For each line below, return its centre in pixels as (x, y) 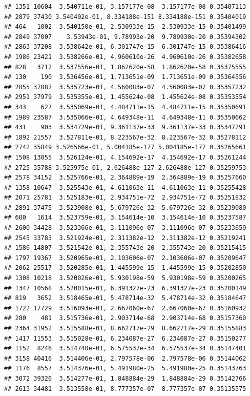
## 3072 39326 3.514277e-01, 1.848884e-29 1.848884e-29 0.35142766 (125, 378)
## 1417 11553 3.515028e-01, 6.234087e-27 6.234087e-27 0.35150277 (125, 338)
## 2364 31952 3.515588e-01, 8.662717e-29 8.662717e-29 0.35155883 (125, 328)
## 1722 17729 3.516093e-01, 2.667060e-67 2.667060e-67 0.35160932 (125, 308)
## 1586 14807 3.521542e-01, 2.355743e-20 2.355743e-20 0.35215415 (125, 248)
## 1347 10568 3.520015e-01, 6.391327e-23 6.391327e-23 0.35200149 (125, 288)
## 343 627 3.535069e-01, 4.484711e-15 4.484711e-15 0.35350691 (125, 107)
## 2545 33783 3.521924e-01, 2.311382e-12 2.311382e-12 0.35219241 (125, 238)
